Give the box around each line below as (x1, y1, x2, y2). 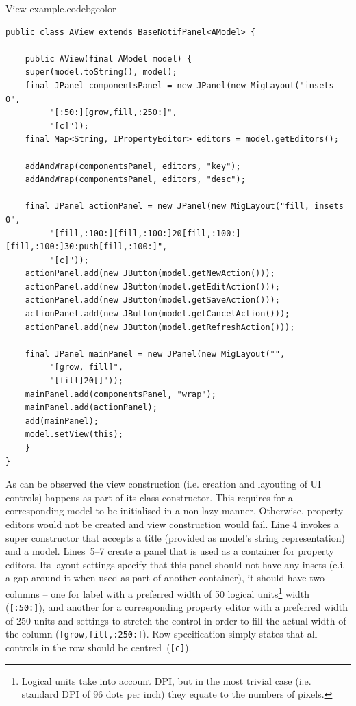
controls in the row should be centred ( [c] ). (5, 640, 192, 655)
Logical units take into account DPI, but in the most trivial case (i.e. (21, 673, 311, 688)
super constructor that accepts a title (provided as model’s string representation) (5, 530, 345, 544)
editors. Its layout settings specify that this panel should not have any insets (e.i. (5, 557, 346, 571)
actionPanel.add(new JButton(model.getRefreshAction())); (25, 322, 295, 332)
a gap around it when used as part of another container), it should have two (5, 570, 325, 585)
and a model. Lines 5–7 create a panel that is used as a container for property (5, 544, 334, 558)
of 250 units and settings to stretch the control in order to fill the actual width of (5, 613, 346, 627)
